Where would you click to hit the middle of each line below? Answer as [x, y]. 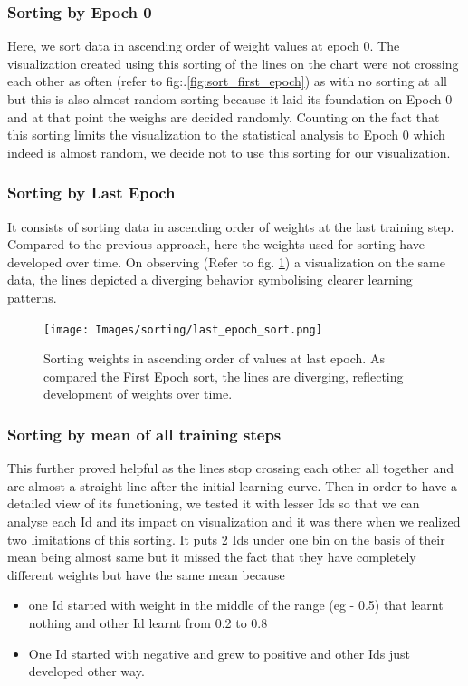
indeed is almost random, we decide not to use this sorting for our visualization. [229, 152]
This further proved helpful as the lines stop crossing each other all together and [231, 468]
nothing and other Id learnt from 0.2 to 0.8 [148, 622]
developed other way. [86, 671]
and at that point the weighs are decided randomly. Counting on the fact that [224, 116]
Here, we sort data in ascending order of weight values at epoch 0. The [204, 46]
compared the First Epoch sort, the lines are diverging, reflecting [224, 376]
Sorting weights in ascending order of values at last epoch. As [214, 358]
